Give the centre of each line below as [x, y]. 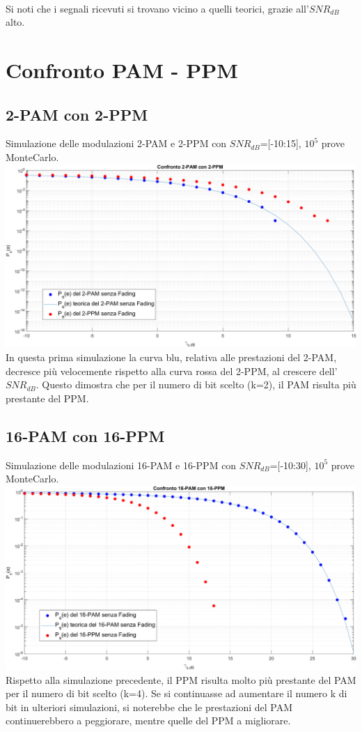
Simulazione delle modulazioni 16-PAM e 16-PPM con [121, 465]
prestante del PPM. [47, 398]
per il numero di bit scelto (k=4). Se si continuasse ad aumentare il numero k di [176, 693]
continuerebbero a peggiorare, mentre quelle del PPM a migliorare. [148, 720]
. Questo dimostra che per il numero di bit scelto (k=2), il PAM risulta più [196, 384]
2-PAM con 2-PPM [77, 114]
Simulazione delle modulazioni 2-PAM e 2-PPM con [116, 143]
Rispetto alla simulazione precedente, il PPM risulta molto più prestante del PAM [181, 679]
